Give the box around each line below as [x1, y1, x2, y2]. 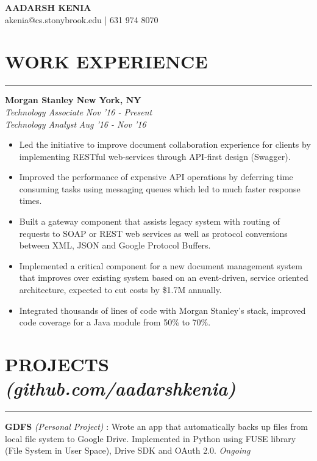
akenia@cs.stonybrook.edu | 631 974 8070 [5, 13, 158, 26]
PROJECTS [5, 352, 109, 376]
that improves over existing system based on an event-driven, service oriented [19, 271, 308, 284]
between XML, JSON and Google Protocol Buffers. [19, 239, 211, 252]
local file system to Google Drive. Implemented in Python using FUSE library [5, 432, 296, 445]
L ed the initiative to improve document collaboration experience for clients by [19, 138, 311, 151]
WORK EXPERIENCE [5, 49, 208, 74]
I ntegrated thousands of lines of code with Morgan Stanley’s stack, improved [19, 303, 306, 316]
